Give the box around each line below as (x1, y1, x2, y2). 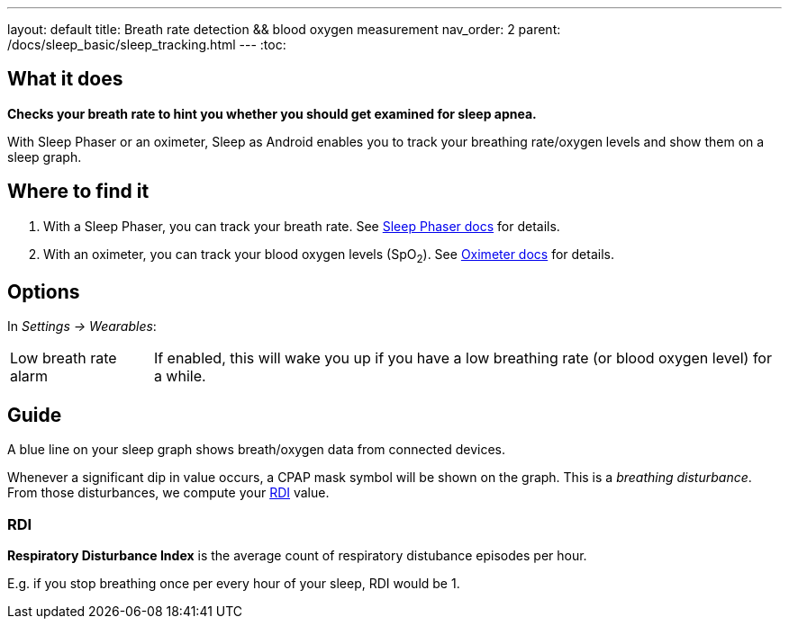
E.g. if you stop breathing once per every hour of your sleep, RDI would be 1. (7, 575, 460, 591)
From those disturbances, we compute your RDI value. (7, 485, 330, 501)
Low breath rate (10, 349, 117, 368)
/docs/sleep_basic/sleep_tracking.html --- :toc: (7, 37, 286, 52)
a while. (153, 367, 206, 386)
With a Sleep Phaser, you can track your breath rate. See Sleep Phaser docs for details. (43, 218, 560, 234)
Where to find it (7, 180, 150, 203)
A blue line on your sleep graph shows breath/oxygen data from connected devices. (7, 442, 506, 458)
